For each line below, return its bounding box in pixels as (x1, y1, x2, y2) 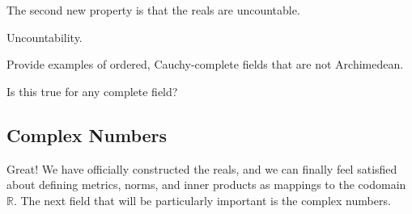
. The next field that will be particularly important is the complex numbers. (13, 191, 391, 208)
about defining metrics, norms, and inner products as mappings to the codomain (6, 176, 406, 193)
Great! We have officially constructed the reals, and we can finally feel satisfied (6, 160, 397, 177)
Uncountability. (6, 28, 83, 45)
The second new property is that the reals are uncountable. (6, 2, 300, 18)
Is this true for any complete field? (6, 82, 178, 99)
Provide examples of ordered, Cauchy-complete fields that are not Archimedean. (6, 56, 404, 73)
